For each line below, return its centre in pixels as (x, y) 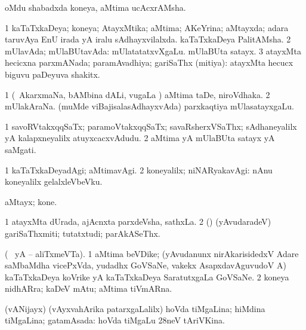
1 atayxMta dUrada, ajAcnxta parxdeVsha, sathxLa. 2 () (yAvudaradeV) (138, 221)
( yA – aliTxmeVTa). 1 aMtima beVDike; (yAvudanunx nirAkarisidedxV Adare (152, 253)
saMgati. (21, 149)
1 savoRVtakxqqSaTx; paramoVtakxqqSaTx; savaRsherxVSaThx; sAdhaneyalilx (151, 126)
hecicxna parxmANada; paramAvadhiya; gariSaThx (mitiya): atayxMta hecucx (149, 62)
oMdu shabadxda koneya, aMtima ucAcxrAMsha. (95, 7)
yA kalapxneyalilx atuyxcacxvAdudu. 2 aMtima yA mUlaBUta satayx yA (140, 138)
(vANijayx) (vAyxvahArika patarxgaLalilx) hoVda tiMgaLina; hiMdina (135, 308)
